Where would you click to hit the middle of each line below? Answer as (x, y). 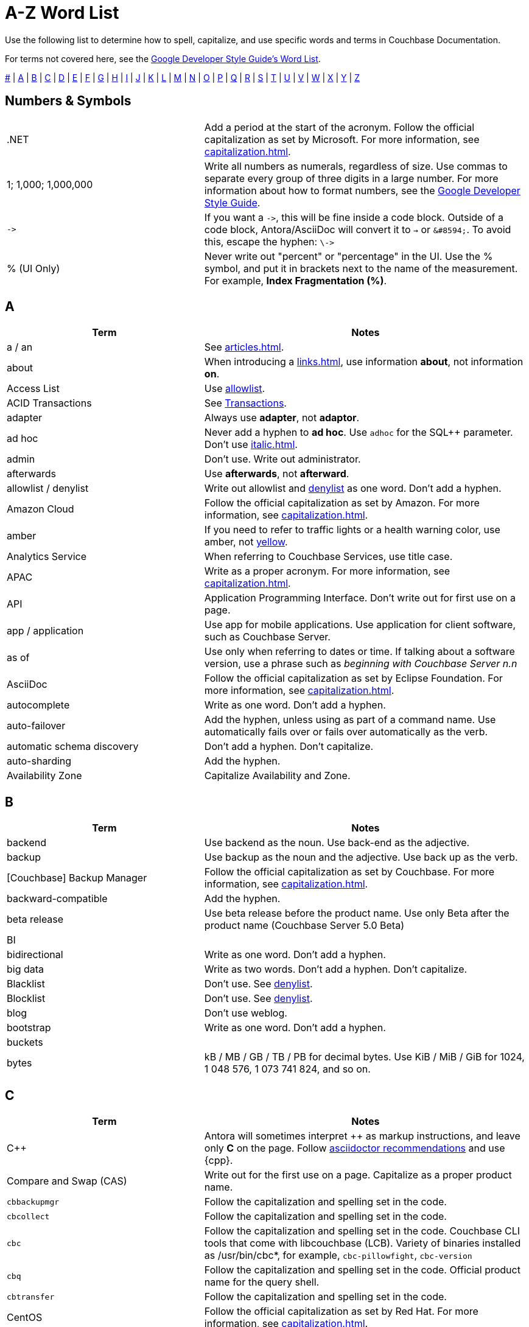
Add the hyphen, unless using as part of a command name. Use (350, 720)
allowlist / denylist (48, 488)
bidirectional (35, 955)
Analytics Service (47, 557)
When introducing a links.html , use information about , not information (364, 362)
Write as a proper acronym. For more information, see (327, 571)
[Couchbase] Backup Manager (77, 878)
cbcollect (28, 1216)
